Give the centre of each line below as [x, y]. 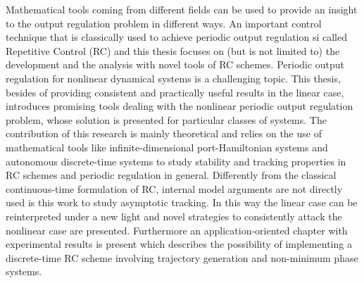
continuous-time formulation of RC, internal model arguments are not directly [174, 188]
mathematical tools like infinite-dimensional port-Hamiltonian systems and [167, 147]
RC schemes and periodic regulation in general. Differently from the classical [171, 175]
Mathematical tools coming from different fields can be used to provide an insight [182, 9]
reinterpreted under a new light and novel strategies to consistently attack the [174, 216]
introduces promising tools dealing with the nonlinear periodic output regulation [180, 106]
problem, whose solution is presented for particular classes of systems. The [166, 119]
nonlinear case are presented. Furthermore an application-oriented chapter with [177, 230]
